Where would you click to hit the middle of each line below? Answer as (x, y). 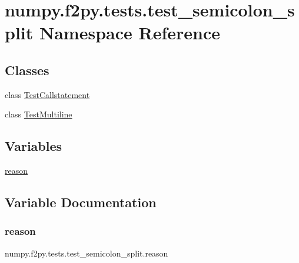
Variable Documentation (81, 202)
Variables (34, 146)
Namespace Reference (129, 33)
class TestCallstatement (47, 94)
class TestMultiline (39, 114)
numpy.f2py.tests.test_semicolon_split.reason (87, 253)
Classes (27, 70)
